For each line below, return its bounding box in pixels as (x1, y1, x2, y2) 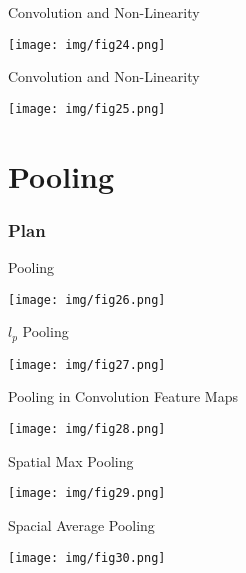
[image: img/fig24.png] (8, 37, 166, 52)
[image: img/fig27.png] (8, 357, 166, 372)
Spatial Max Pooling (8, 450, 134, 471)
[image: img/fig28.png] (8, 422, 166, 437)
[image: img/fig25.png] (8, 101, 166, 116)
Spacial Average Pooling (8, 514, 155, 535)
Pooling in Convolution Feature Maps (8, 386, 238, 407)
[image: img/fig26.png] (8, 292, 166, 307)
